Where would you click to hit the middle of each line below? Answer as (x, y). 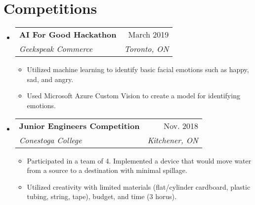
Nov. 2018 (181, 125)
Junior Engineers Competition (79, 125)
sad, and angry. (50, 79)
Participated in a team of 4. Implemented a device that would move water (139, 160)
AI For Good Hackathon (68, 35)
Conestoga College (50, 140)
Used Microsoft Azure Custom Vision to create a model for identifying (133, 96)
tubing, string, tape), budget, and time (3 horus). (102, 196)
